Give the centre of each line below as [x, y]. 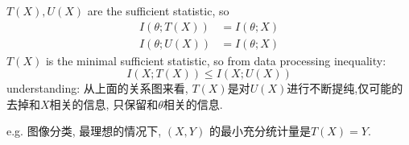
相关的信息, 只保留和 [104, 104]
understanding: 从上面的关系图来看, [97, 88]
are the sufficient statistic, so [158, 10]
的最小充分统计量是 [260, 131]
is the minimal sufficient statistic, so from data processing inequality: [216, 60]
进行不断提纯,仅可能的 [345, 88]
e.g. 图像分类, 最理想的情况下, [84, 131]
